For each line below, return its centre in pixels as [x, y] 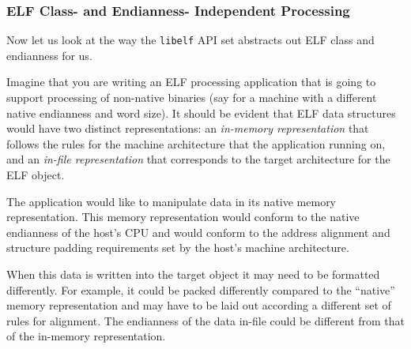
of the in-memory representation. [86, 336]
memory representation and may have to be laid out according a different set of [199, 305]
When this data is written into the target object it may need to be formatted [193, 274]
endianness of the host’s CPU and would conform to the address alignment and [198, 232]
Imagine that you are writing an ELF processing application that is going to [191, 82]
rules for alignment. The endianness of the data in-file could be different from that [206, 320]
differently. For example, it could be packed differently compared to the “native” [201, 289]
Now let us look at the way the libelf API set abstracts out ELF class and [190, 40]
